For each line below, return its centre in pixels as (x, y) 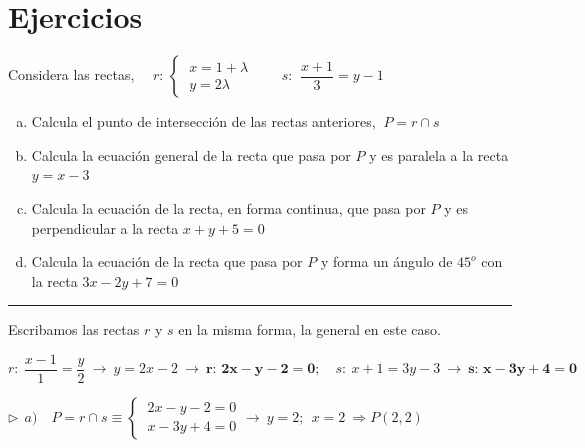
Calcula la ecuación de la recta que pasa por (167, 261)
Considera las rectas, (71, 74)
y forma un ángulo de (386, 261)
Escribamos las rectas (74, 329)
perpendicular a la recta (105, 227)
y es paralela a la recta (439, 154)
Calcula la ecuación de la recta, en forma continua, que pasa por (228, 207)
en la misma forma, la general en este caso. (309, 329)
